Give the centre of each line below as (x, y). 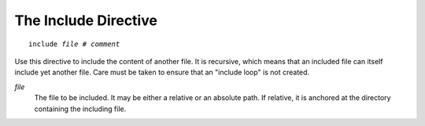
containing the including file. (80, 109)
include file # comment (74, 44)
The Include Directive (86, 20)
